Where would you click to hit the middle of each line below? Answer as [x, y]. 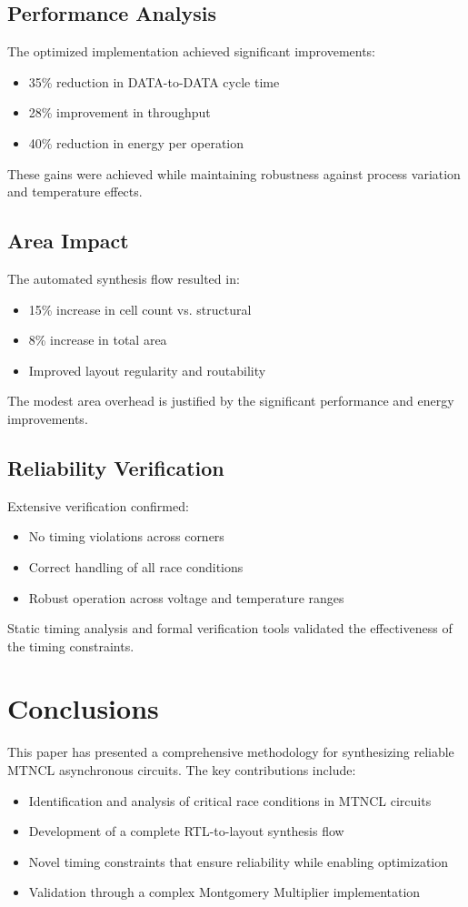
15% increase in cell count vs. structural [140, 309]
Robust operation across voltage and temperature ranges [186, 597]
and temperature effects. [75, 191]
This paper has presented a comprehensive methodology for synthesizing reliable [231, 752]
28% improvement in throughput [119, 112]
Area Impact [68, 241]
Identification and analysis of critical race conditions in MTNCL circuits [230, 800]
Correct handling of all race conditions [136, 566]
